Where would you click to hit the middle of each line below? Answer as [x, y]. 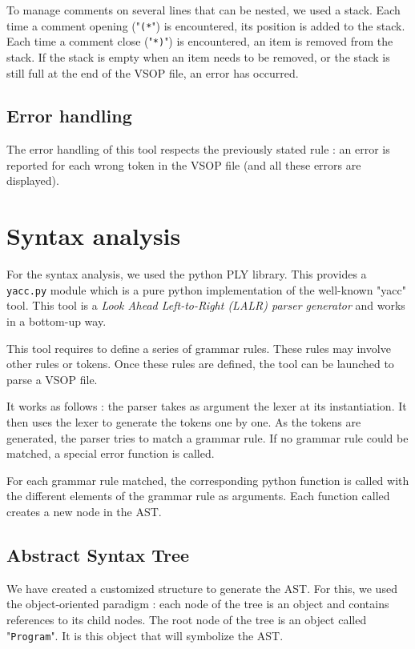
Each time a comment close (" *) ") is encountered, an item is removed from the [200, 41]
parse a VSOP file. [52, 379]
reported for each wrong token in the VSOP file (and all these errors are [184, 164]
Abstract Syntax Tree [98, 554]
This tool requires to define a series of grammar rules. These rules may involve [199, 348]
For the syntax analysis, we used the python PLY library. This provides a [187, 274]
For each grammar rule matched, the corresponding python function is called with [208, 480]
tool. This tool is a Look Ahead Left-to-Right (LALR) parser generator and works [206, 305]
